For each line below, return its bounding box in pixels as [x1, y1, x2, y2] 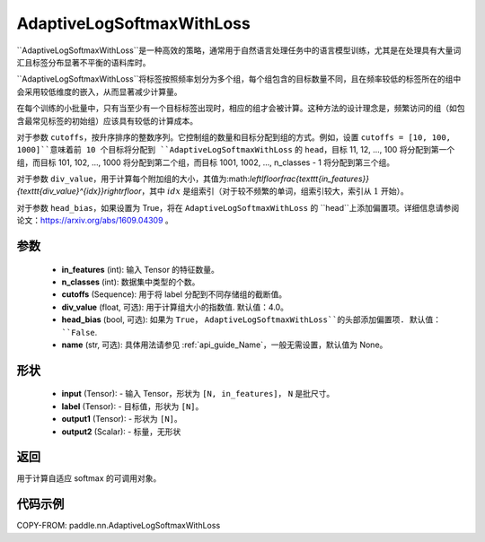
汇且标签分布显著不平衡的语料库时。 [16, 57, 151, 67]
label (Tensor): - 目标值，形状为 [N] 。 [61, 400, 204, 412]
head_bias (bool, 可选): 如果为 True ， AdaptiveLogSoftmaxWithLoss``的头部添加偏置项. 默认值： [61, 314, 442, 325]
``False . [61, 327, 98, 337]
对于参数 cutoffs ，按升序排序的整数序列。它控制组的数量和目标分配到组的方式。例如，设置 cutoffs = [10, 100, [16, 131, 452, 143]
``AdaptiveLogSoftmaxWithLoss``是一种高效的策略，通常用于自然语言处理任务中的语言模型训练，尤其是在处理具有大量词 [16, 45, 462, 56]
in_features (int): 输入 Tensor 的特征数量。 [61, 264, 220, 275]
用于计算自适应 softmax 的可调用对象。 [16, 473, 162, 484]
